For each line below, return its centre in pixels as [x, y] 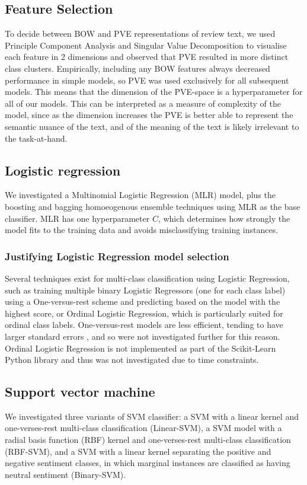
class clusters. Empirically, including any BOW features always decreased [137, 68]
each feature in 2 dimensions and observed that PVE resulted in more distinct [147, 57]
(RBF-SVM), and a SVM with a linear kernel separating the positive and [138, 451]
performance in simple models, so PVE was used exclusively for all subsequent [147, 80]
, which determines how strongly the [224, 218]
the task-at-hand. [36, 138]
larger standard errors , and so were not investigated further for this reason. [143, 336]
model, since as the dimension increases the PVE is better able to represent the [149, 115]
